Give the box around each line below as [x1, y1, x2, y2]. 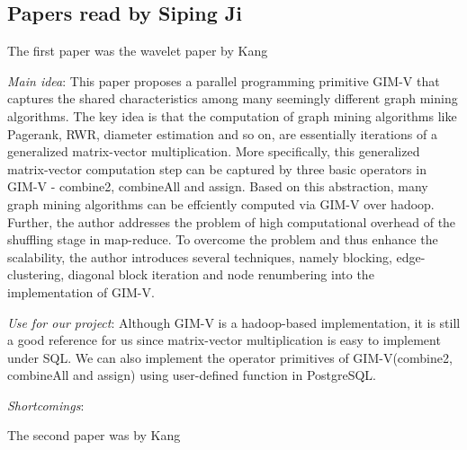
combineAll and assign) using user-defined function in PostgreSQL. [7, 366, 377, 384]
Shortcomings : [7, 395, 85, 414]
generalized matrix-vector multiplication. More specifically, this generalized [7, 142, 420, 161]
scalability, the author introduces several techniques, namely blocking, [7, 247, 392, 266]
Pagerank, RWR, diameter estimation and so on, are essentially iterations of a [7, 124, 437, 143]
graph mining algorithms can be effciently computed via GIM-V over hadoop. [7, 194, 435, 213]
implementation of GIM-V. [7, 282, 155, 301]
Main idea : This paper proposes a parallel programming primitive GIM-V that [7, 71, 440, 90]
